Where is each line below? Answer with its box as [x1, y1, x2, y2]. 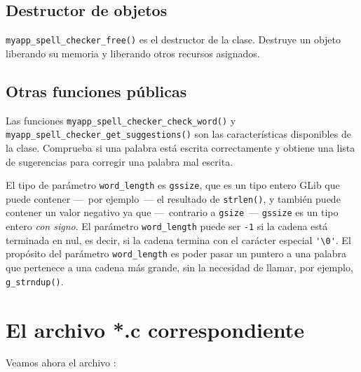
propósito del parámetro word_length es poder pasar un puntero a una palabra [6, 246, 347, 261]
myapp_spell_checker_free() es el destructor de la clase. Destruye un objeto [6, 32, 341, 47]
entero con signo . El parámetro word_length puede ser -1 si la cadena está [6, 219, 328, 234]
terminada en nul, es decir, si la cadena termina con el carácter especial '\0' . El [6, 232, 351, 247]
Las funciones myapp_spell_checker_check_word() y [6, 113, 236, 127]
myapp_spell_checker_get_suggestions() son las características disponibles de [6, 127, 351, 141]
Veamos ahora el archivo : [6, 355, 116, 370]
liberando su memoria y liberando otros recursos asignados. [6, 45, 260, 60]
